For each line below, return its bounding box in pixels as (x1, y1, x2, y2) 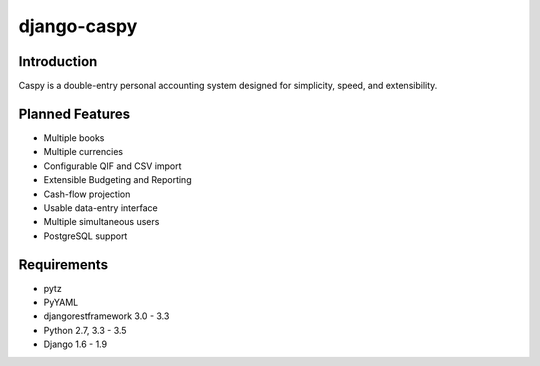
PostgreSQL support (43, 230, 128, 242)
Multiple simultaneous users (43, 216, 160, 228)
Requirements (18, 256, 109, 273)
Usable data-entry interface (43, 201, 159, 214)
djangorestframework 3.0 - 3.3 (43, 310, 170, 322)
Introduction (18, 53, 98, 70)
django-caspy (18, 15, 138, 37)
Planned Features (18, 105, 131, 122)
